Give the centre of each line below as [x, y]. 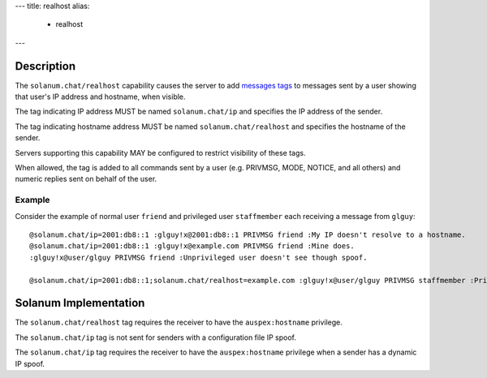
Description [45, 66]
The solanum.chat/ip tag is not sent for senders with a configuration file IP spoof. [155, 337]
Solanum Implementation [80, 303]
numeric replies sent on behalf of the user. [86, 179]
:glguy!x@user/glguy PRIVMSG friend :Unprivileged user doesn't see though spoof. [198, 257]
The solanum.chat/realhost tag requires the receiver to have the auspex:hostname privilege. [179, 322]
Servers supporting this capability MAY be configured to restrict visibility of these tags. [160, 152]
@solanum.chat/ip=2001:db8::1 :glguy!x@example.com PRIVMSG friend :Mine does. [192, 246]
